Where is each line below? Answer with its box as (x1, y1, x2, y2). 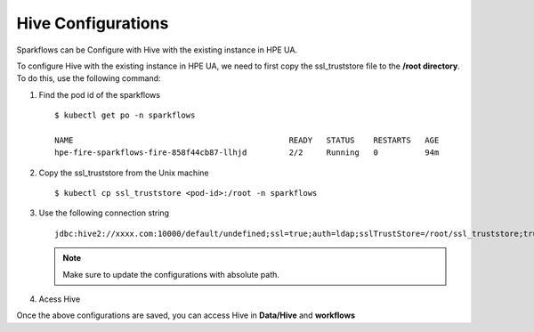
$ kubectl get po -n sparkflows (54, 110, 196, 120)
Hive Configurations (16, 13, 169, 33)
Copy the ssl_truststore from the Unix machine (38, 167, 209, 178)
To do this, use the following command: (16, 73, 161, 84)
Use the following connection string (38, 207, 169, 218)
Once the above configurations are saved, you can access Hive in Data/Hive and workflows (16, 310, 356, 320)
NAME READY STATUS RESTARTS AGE (54, 134, 440, 145)
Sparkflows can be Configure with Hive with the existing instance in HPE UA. (16, 45, 298, 55)
